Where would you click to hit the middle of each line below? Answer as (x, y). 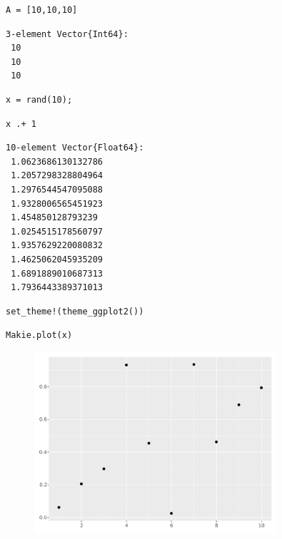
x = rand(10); (39, 99)
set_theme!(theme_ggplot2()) (75, 311)
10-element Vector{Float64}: (75, 148)
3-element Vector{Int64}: (67, 34)
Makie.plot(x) (39, 335)
